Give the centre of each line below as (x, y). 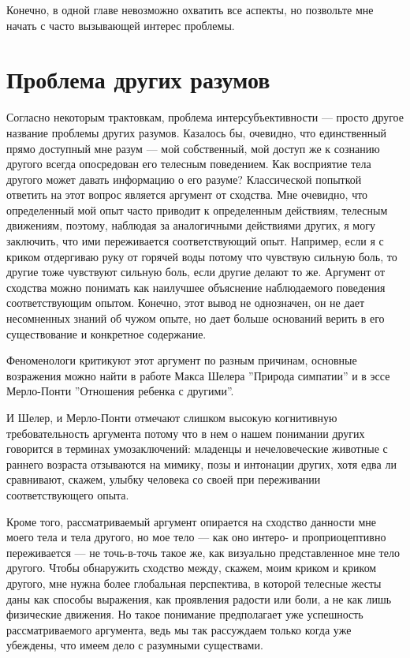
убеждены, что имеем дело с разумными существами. (135, 645)
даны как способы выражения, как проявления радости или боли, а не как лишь (199, 598)
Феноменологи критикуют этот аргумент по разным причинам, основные (182, 360)
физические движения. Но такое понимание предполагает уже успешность (185, 614)
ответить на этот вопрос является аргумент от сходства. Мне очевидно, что (187, 194)
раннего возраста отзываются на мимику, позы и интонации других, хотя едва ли (201, 464)
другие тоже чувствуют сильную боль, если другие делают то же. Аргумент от (196, 272)
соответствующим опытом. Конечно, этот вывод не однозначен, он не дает (186, 303)
